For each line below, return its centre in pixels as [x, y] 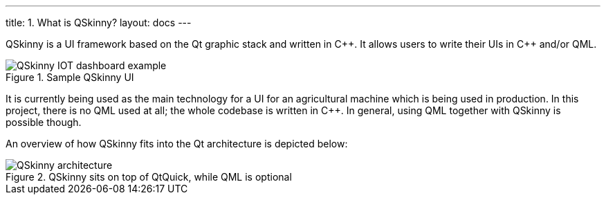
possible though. [44, 122]
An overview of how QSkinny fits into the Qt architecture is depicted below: [177, 144]
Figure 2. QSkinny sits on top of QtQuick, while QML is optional [149, 177]
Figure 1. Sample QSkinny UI [70, 77]
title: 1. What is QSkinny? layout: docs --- [99, 22]
